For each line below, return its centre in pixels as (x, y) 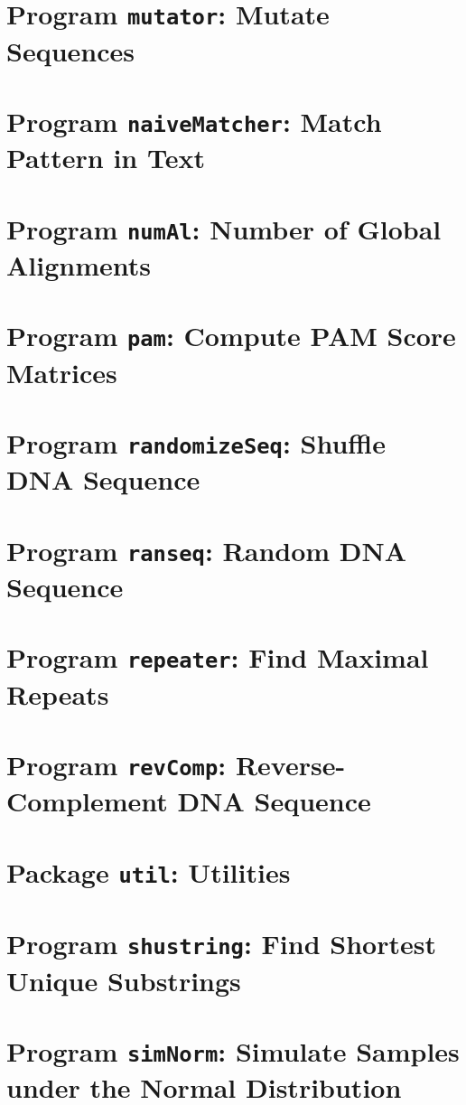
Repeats (58, 693)
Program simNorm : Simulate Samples (233, 1050)
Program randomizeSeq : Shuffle (196, 442)
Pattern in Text (106, 158)
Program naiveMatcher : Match (194, 121)
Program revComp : (116, 764)
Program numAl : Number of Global (224, 228)
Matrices (62, 372)
